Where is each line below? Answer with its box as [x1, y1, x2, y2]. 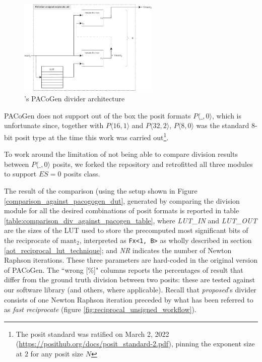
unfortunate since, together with [4, 120, 104, 131]
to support [4, 168, 37, 179]
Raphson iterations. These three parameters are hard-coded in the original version [4, 255, 257, 265]
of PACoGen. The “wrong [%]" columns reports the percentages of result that [4, 264, 243, 275]
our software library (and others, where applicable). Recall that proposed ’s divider [4, 284, 256, 295]
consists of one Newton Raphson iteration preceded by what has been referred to [4, 294, 253, 305]
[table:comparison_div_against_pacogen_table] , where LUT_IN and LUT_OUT [4, 215, 257, 225]
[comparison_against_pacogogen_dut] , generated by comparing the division [4, 195, 240, 206]
